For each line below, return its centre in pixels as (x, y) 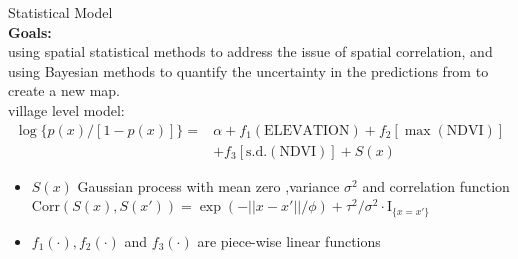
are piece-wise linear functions (289, 240)
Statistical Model (60, 12)
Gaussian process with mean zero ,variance (208, 185)
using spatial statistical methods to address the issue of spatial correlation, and (250, 51)
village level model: (66, 109)
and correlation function (436, 185)
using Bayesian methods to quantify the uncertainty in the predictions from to (248, 70)
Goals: (30, 31)
